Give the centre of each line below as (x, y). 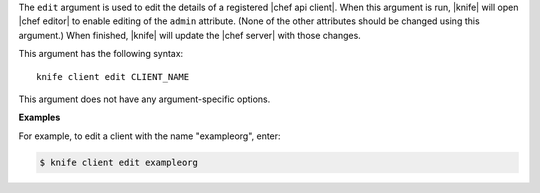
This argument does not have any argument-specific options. (144, 99)
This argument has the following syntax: (101, 54)
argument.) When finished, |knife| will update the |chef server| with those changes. (190, 35)
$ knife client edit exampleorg (119, 162)
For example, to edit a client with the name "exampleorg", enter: (149, 136)
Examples (39, 117)
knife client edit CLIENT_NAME (113, 76)
